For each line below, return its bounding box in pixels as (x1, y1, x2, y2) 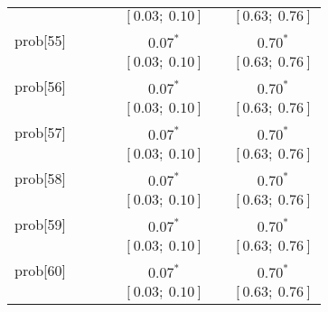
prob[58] (14, 168, 66, 188)
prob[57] (14, 122, 66, 142)
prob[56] (14, 76, 66, 96)
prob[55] (14, 30, 66, 50)
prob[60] (14, 260, 66, 280)
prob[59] (14, 214, 66, 234)
